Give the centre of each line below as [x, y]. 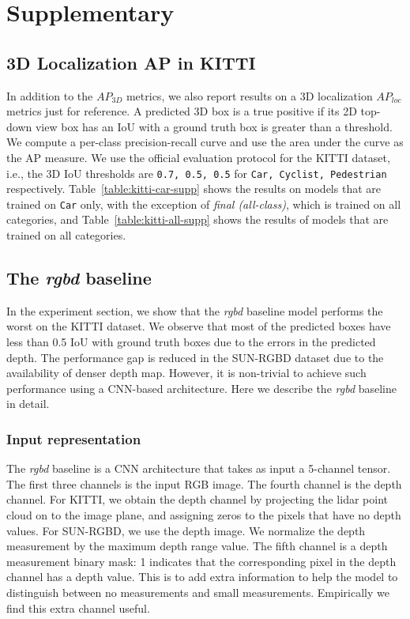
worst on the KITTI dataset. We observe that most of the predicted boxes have [199, 326]
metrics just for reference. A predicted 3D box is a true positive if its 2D [182, 111]
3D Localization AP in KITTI [131, 62]
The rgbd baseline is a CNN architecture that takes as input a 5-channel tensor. [199, 468]
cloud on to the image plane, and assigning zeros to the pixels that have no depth [204, 515]
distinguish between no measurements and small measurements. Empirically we [198, 592]
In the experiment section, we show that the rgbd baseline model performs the [195, 310]
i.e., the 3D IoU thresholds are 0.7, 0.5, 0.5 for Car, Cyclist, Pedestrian [197, 173]
